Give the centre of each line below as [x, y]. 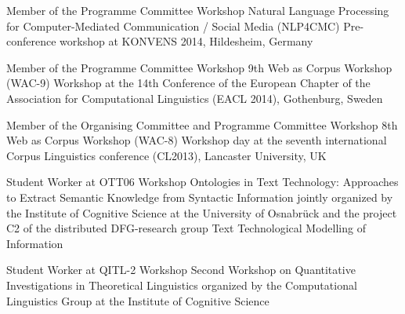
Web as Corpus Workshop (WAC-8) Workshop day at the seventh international [197, 140]
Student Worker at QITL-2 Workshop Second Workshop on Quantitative [181, 270]
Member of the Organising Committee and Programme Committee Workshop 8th [202, 124]
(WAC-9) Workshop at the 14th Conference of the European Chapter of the [188, 83]
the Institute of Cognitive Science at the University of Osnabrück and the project [202, 212]
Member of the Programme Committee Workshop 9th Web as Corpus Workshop [199, 67]
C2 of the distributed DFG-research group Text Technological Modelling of [186, 228]
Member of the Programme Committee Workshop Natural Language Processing [198, 10]
